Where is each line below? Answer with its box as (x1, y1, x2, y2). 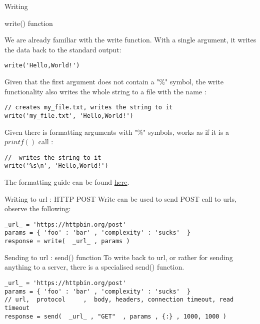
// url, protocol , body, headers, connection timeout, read (4, 296, 234, 304)
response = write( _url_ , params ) (4, 238, 130, 245)
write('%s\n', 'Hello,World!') (4, 162, 108, 170)
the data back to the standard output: (4, 44, 121, 54)
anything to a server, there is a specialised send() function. (4, 262, 184, 272)
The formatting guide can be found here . (4, 177, 129, 187)
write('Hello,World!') (4, 62, 80, 69)
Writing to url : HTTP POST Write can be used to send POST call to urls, (4, 193, 236, 204)
